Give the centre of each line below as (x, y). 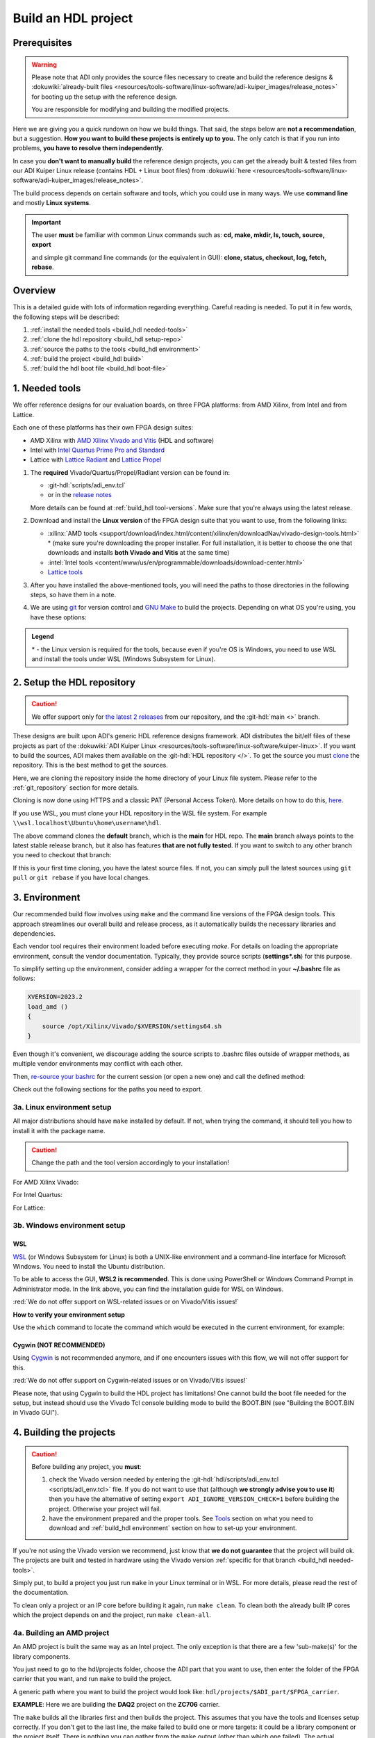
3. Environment (47, 898)
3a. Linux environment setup (62, 1107)
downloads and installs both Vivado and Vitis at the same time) (139, 553)
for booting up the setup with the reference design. (105, 97)
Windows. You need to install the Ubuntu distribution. (89, 1266)
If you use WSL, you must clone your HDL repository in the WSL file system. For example (140, 813)
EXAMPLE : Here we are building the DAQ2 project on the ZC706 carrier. (116, 1705)
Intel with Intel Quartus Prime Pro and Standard (97, 450)
